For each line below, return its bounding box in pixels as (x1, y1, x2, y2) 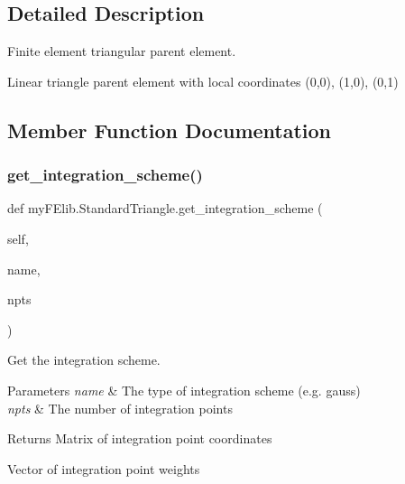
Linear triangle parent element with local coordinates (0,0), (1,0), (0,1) (7, 71, 399, 90)
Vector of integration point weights (7, 459, 200, 478)
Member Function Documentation (7, 116, 332, 144)
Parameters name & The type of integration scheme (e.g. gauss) (7, 380, 361, 399)
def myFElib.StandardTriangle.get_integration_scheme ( (7, 199, 323, 218)
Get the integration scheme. (7, 350, 161, 369)
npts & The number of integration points (7, 398, 233, 417)
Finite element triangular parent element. (7, 42, 236, 60)
